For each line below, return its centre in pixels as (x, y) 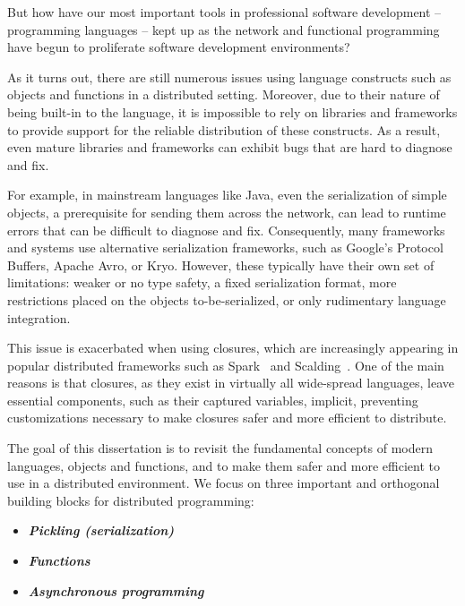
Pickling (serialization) (101, 530)
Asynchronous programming (116, 590)
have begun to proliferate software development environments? (179, 47)
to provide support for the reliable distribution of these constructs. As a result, (224, 129)
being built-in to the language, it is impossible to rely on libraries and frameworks (232, 111)
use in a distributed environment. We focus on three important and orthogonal (224, 483)
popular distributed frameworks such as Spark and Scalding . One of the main (226, 365)
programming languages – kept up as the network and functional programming (224, 29)
